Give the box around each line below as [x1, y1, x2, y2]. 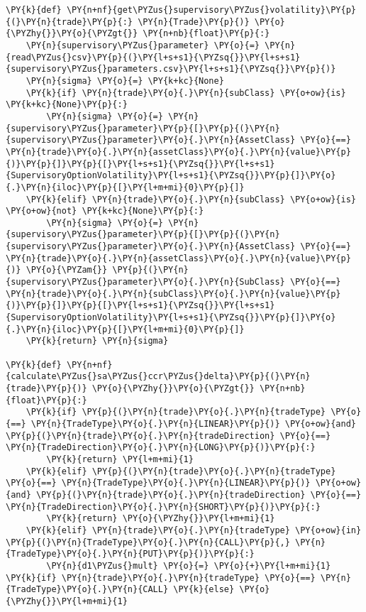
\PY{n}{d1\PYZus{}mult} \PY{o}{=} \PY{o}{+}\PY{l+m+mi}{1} [46, 560, 331, 571]
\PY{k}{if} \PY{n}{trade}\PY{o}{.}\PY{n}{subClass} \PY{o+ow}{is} [26, 87, 346, 98]
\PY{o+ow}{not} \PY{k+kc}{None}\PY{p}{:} [6, 206, 204, 217]
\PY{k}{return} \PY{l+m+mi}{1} [46, 454, 194, 464]
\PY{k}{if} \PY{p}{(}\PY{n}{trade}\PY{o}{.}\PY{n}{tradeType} [26, 407, 326, 417]
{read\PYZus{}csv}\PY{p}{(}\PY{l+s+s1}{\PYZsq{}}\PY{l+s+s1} [6, 52, 301, 62]
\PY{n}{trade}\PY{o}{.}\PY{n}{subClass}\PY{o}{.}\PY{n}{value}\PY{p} [6, 288, 341, 299]
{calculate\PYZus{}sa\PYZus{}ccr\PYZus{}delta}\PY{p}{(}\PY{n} [6, 371, 311, 382]
